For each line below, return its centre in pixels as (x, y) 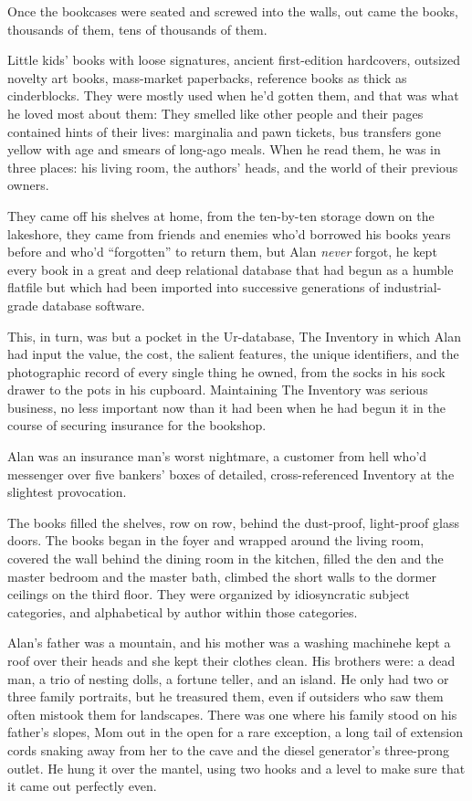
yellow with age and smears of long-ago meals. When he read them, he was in (224, 149)
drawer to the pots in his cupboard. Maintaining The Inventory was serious (218, 390)
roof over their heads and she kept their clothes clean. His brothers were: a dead (231, 660)
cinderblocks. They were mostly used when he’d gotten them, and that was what (233, 95)
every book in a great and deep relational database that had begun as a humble (231, 269)
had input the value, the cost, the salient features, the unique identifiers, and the (233, 354)
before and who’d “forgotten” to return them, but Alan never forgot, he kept (222, 252)
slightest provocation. (67, 492)
